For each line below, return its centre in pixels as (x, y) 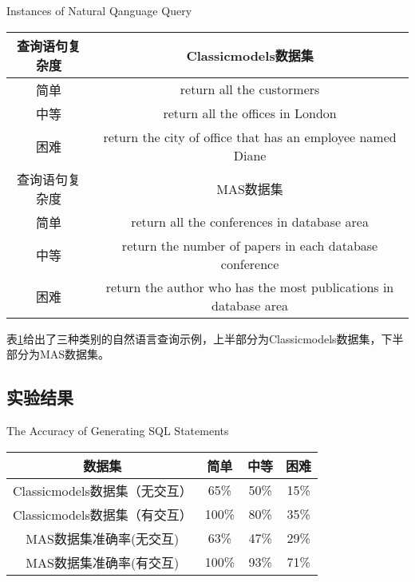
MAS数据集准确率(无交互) (103, 538)
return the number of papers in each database (250, 245)
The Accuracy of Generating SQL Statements (118, 430)
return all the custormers (250, 89)
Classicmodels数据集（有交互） (103, 514)
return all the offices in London (250, 113)
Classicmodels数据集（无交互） (103, 490)
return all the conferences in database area (250, 222)
